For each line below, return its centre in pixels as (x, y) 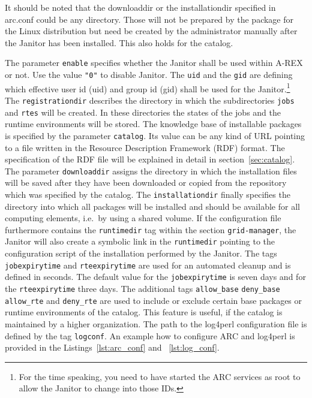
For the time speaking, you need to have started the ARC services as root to (160, 376)
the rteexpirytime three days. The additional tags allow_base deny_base (142, 288)
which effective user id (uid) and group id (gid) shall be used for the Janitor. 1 (148, 88)
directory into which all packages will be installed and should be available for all (152, 206)
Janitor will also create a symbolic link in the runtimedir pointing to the (140, 241)
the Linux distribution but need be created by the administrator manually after (151, 31)
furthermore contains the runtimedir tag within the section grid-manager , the (151, 229)
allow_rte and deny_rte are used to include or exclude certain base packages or (154, 300)
